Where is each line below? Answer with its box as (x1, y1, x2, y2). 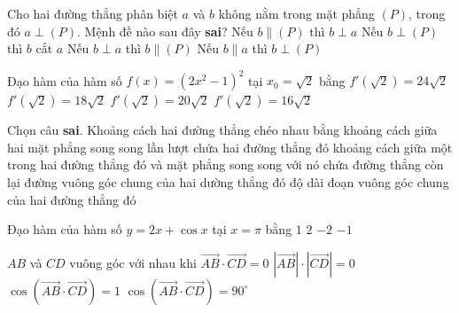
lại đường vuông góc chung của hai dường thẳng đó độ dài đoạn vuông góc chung (7, 173, 449, 192)
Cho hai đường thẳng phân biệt (7, 4, 178, 22)
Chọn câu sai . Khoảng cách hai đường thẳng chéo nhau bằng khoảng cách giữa (7, 121, 438, 139)
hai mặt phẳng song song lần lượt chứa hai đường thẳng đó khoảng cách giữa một (7, 137, 453, 156)
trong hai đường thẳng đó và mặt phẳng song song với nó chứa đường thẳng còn (7, 155, 444, 174)
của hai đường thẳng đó (7, 190, 136, 208)
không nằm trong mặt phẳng (218, 4, 375, 22)
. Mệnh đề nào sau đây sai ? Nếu (76, 21, 253, 40)
